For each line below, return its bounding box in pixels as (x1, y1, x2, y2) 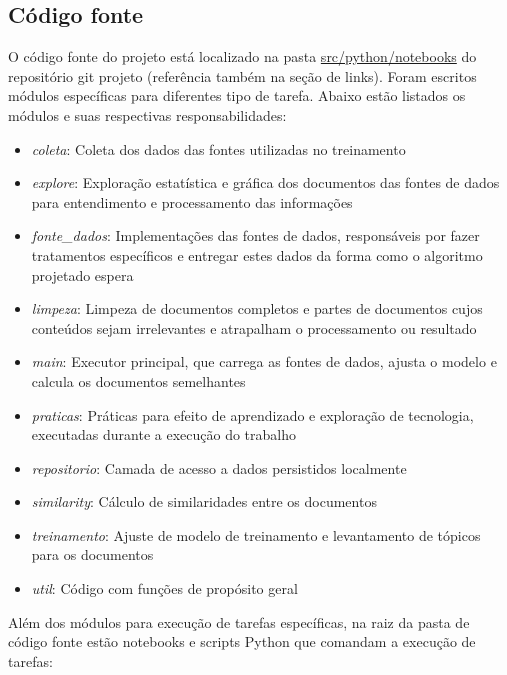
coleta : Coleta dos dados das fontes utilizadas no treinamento (31, 138, 406, 159)
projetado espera (31, 264, 134, 285)
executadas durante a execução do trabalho (31, 424, 297, 445)
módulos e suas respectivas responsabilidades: (8, 104, 287, 125)
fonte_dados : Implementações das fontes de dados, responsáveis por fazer (31, 225, 480, 246)
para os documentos (31, 544, 154, 565)
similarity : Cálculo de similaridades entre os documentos (31, 491, 377, 512)
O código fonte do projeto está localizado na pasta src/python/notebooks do (8, 46, 477, 67)
